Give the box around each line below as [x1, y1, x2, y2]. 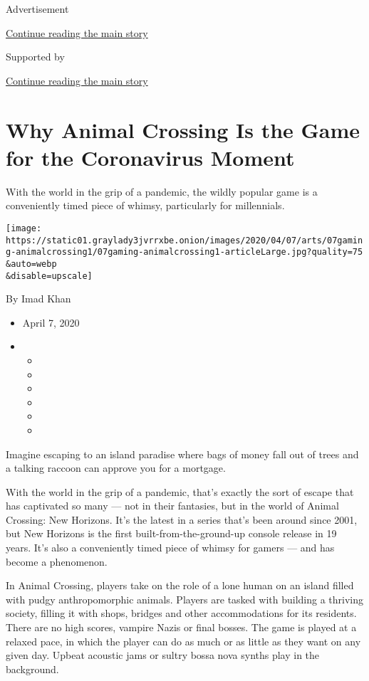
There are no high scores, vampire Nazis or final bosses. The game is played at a [6, 620, 357, 635]
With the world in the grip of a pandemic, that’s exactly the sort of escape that [6, 484, 354, 499]
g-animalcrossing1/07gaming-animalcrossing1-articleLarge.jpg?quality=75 [6, 247, 363, 258]
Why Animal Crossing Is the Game [6, 115, 360, 144]
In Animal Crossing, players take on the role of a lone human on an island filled [6, 578, 354, 593]
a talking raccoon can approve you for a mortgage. [6, 460, 226, 475]
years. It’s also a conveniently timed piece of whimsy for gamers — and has [6, 540, 335, 555]
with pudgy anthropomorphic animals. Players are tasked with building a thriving [6, 591, 363, 606]
